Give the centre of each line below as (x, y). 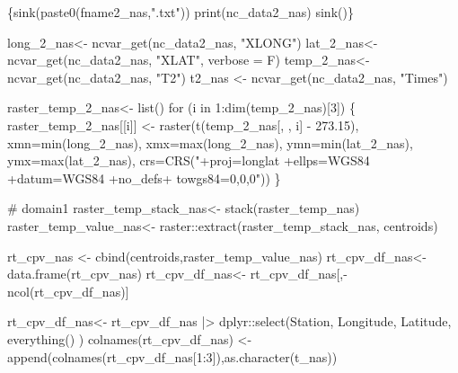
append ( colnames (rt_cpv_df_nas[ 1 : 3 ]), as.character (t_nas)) (172, 356)
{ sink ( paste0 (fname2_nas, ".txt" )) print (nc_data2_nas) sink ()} (181, 12)
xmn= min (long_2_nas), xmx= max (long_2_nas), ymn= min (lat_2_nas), (210, 142)
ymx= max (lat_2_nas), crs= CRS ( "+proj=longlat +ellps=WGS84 (189, 160)
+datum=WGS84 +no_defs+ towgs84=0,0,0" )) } (144, 178)
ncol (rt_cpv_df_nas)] (68, 291)
